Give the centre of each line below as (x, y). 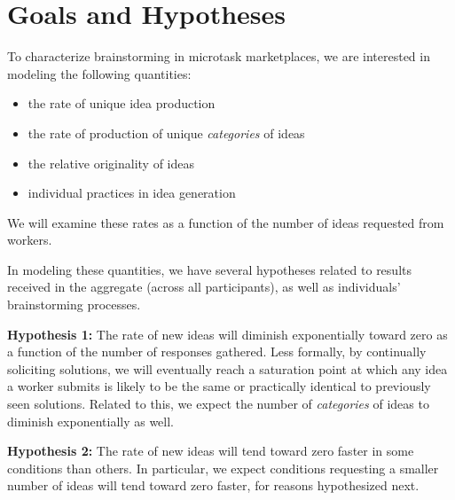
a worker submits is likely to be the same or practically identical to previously (219, 386)
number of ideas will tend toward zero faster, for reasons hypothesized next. (213, 485)
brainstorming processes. (74, 305)
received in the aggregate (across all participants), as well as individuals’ (204, 287)
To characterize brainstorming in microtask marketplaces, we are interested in (219, 56)
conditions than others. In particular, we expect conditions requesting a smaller (223, 468)
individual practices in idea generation (132, 193)
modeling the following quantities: (99, 73)
